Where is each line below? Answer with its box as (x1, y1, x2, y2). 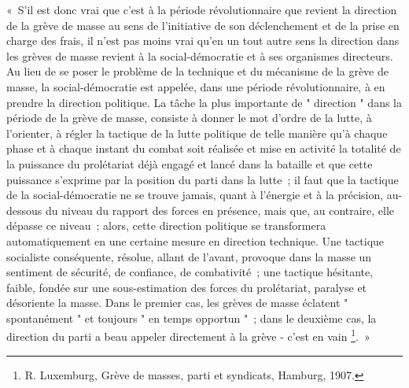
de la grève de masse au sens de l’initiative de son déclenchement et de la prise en (6, 17, 400, 33)
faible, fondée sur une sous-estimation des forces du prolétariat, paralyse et (6, 279, 367, 295)
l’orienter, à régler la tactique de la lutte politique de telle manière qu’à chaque (6, 124, 388, 141)
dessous (6, 201, 42, 218)
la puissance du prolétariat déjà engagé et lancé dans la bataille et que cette (6, 155, 373, 172)
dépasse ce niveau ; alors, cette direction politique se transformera (6, 217, 326, 234)
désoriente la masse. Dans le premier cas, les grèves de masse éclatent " (6, 294, 348, 311)
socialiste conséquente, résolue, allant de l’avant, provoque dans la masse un (6, 248, 372, 264)
